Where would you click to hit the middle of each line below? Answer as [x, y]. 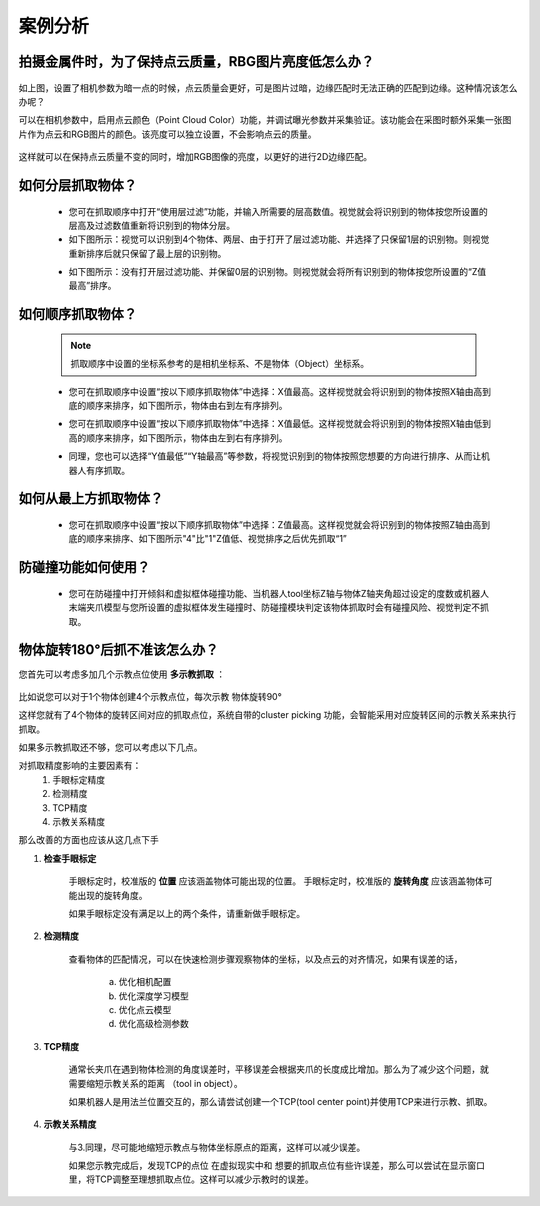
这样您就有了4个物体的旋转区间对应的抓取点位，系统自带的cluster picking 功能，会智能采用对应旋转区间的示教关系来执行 [267, 715]
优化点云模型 [145, 1009]
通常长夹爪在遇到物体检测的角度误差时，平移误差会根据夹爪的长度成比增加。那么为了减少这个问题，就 [278, 1069]
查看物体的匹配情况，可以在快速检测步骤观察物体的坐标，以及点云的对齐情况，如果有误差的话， [265, 959]
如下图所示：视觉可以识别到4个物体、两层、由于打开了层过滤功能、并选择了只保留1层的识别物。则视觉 [279, 239]
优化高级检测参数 [153, 1024]
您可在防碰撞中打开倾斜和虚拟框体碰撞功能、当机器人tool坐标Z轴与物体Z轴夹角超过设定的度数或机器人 [279, 593]
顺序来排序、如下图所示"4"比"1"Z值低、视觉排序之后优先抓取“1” [216, 539]
